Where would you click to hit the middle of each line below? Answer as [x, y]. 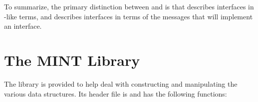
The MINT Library [72, 60]
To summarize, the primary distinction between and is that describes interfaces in [129, 6]
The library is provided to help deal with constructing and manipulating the [121, 83]
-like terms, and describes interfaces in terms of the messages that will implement [129, 16]
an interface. [23, 26]
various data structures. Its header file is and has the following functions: [116, 93]
